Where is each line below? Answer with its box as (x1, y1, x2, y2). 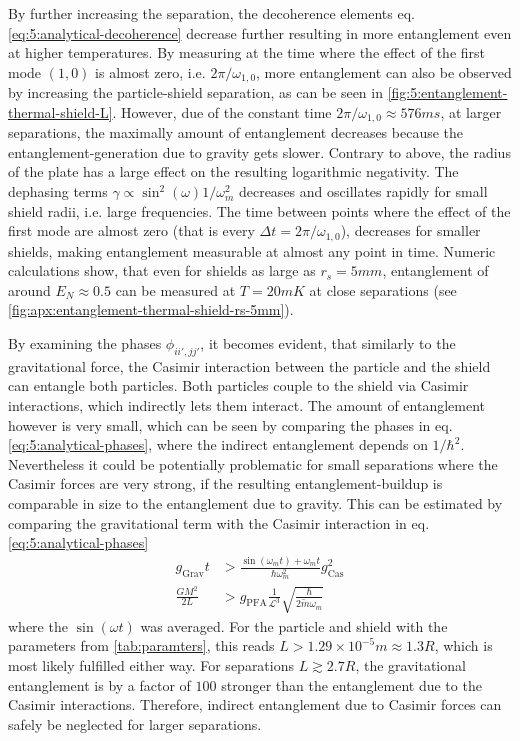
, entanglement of (382, 260, 489, 281)
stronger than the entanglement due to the (221, 674, 482, 695)
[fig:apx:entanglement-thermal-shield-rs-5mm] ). (8, 299, 294, 320)
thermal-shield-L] (8, 101, 113, 122)
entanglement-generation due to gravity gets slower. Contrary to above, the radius (8, 141, 511, 162)
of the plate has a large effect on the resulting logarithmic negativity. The (8, 161, 459, 182)
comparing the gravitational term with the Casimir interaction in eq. (8, 512, 430, 533)
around (8, 279, 51, 300)
